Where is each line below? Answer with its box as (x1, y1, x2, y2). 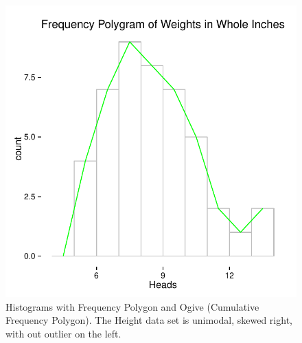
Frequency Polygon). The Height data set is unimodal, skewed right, (5, 313, 292, 327)
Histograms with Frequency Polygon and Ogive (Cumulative (5, 299, 259, 313)
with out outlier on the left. (5, 326, 121, 340)
